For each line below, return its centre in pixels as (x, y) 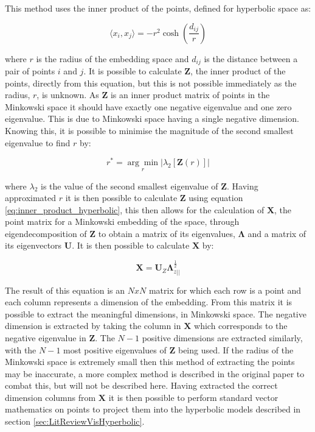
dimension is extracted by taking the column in (93, 326)
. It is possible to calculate (133, 71)
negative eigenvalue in (46, 337)
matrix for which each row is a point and (225, 290)
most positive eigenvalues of (115, 349)
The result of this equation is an (65, 290)
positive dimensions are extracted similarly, (222, 337)
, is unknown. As (68, 95)
